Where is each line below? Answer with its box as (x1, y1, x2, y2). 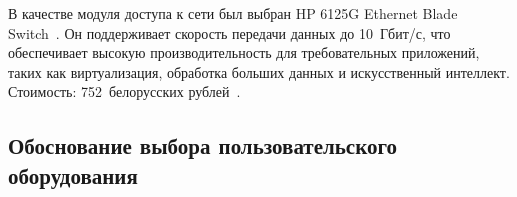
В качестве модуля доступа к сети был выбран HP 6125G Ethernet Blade (8, 3, 458, 23)
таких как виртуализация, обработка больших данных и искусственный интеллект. (8, 61, 510, 82)
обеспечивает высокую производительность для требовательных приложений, (8, 42, 480, 63)
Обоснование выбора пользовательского (8, 130, 398, 161)
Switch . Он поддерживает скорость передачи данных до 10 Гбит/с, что (8, 22, 451, 43)
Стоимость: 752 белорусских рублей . (8, 81, 241, 102)
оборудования (8, 159, 138, 190)
